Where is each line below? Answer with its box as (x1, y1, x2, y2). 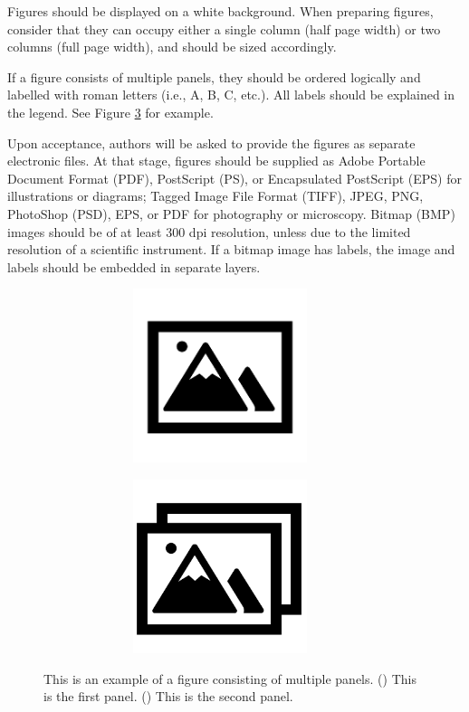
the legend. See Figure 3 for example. (7, 102, 214, 121)
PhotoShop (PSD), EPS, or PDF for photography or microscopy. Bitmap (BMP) (7, 204, 455, 223)
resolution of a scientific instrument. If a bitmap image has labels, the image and (7, 240, 455, 259)
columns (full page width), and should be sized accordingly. (7, 37, 337, 56)
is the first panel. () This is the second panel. (43, 687, 293, 706)
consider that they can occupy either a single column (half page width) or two (7, 19, 441, 38)
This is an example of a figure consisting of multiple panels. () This (43, 669, 416, 688)
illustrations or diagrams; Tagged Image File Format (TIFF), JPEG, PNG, (7, 186, 424, 205)
